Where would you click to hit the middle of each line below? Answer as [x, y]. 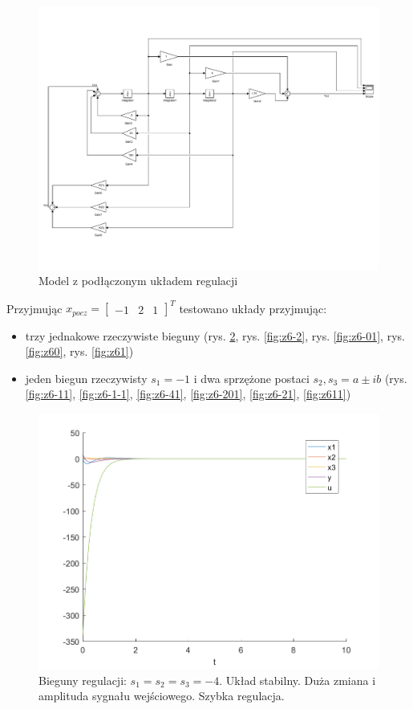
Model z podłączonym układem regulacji [138, 281]
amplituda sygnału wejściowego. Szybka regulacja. [162, 696]
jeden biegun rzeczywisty [86, 378]
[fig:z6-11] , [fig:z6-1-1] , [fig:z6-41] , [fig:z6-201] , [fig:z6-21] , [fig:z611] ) [188, 394]
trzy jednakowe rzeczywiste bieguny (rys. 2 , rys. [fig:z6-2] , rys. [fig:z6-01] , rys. [215, 335]
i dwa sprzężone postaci [251, 378]
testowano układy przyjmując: [253, 308]
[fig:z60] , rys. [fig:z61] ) [79, 351]
